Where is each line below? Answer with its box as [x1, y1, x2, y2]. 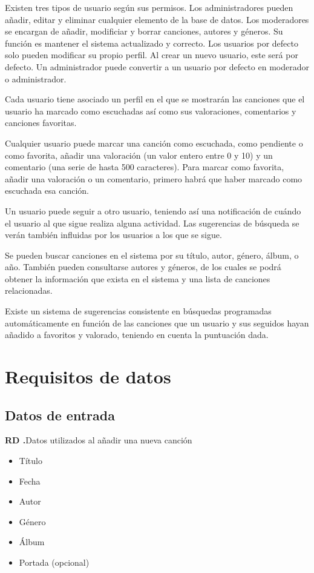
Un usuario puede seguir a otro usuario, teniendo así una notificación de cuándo [5, 204, 301, 217]
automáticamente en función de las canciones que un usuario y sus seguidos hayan [5, 316, 309, 329]
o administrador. [5, 72, 67, 85]
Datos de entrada [5, 405, 115, 424]
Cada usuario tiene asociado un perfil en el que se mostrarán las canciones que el [5, 93, 305, 105]
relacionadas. [5, 284, 53, 297]
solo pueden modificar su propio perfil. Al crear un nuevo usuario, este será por [5, 48, 298, 61]
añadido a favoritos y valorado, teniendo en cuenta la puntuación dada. [5, 328, 269, 341]
